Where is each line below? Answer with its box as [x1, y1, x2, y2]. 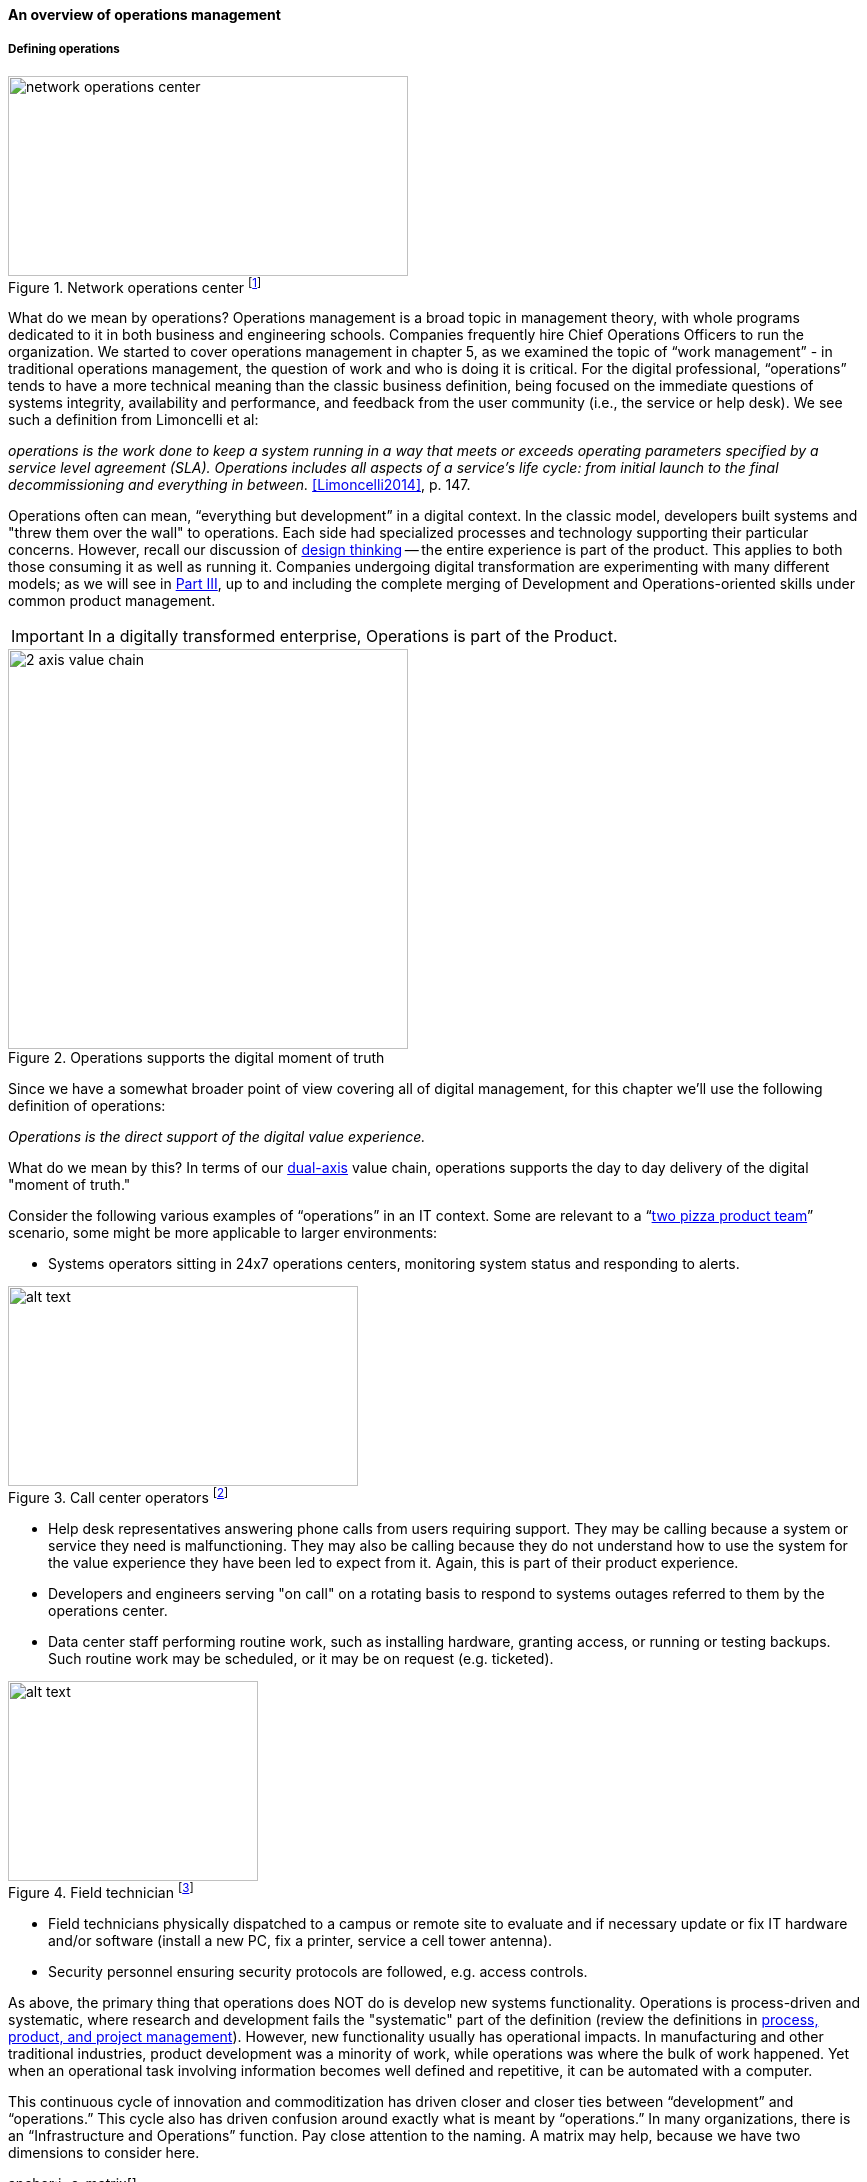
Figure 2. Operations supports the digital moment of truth [8, 1049, 385, 1067]
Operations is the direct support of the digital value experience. [8, 1128, 426, 1146]
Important [11, 626, 84, 647]
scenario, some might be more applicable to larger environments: [8, 1224, 438, 1242]
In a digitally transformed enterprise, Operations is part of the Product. [87, 626, 618, 647]
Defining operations [8, 42, 120, 57]
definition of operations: [8, 1097, 166, 1115]
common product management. [8, 592, 216, 610]
